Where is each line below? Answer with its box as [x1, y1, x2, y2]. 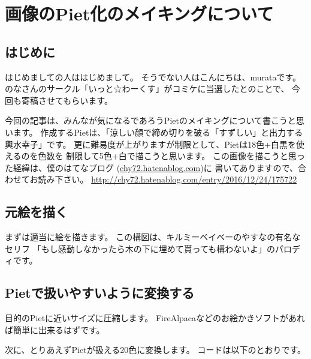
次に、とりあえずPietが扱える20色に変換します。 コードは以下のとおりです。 [5, 343, 306, 356]
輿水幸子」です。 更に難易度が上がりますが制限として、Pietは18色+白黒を [5, 137, 297, 150]
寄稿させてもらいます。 [21, 94, 113, 106]
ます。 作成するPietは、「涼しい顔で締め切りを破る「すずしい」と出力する [13, 125, 303, 138]
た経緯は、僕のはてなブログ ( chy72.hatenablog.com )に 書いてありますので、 [5, 161, 298, 173]
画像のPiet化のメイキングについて [5, 1, 274, 26]
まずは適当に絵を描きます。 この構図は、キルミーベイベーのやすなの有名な [5, 231, 301, 243]
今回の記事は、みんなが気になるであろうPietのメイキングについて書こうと [5, 114, 297, 127]
